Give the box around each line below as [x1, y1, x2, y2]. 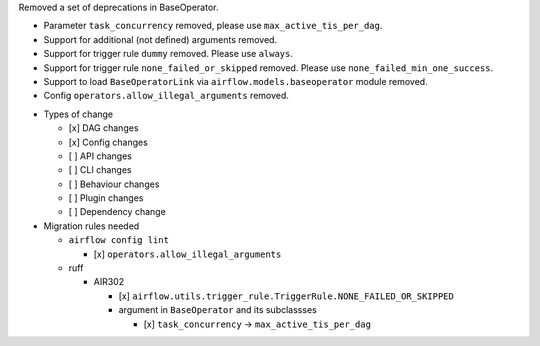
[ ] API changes [68, 150, 132, 162]
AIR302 [93, 276, 125, 288]
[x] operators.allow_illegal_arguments [93, 248, 282, 260]
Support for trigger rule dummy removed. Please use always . [43, 48, 294, 60]
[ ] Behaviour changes [68, 178, 160, 190]
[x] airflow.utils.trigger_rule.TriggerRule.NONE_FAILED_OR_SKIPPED [118, 290, 454, 302]
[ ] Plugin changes [68, 192, 144, 204]
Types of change [43, 108, 114, 120]
